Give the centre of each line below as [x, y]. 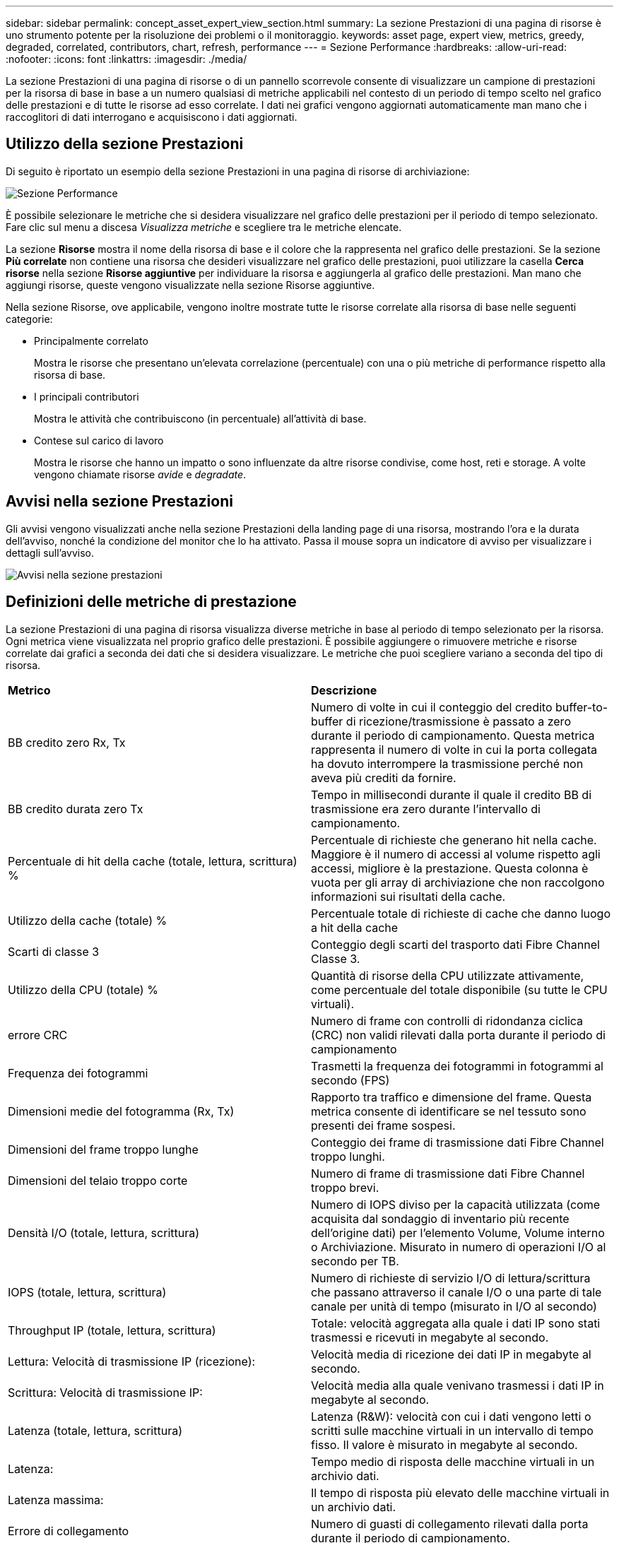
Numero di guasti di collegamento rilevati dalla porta [450, 1524]
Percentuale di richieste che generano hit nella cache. [454, 840]
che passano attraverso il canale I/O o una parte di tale [456, 1292]
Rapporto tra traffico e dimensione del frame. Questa [452, 1097]
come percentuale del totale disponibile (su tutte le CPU [459, 989]
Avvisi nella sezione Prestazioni [119, 502]
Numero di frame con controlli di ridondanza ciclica [447, 1021]
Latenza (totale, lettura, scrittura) [95, 1430]
